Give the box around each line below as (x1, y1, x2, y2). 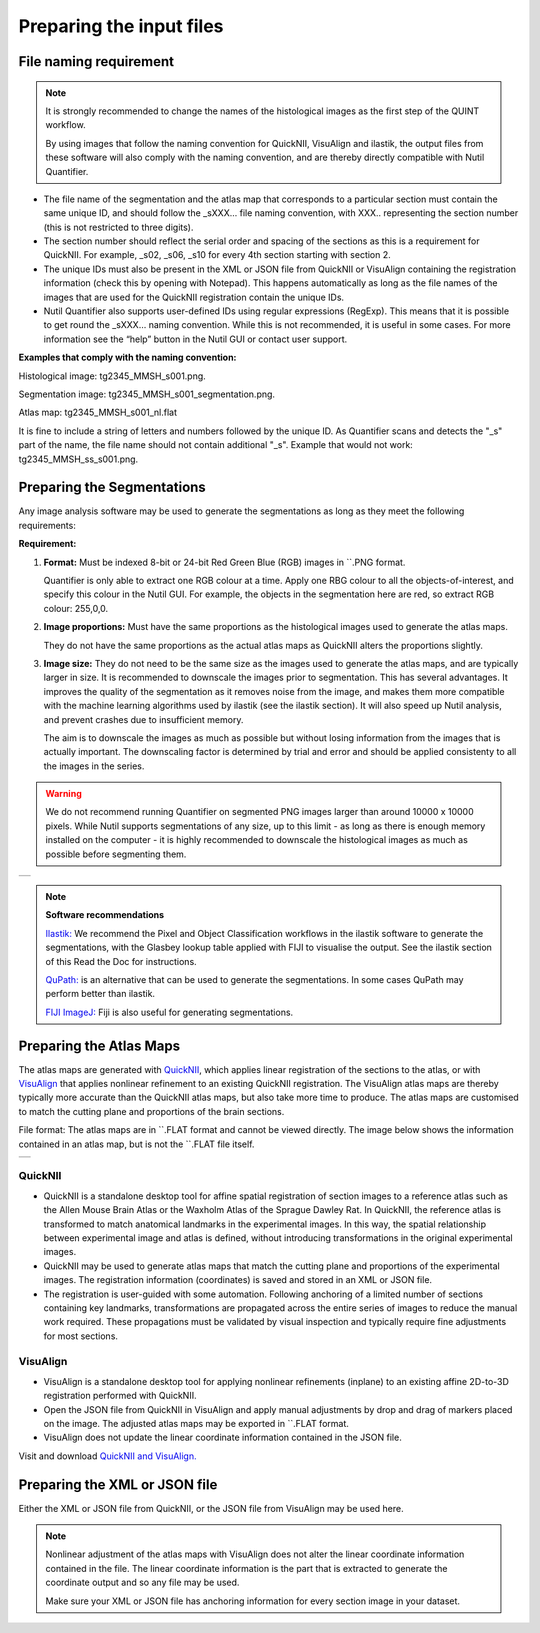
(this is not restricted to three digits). (43, 221, 194, 233)
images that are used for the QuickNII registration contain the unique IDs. (43, 291, 345, 303)
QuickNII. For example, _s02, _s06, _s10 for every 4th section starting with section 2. (43, 249, 392, 261)
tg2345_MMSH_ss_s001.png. (18, 453, 139, 465)
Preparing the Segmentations (18, 479, 207, 496)
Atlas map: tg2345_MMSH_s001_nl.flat (18, 406, 178, 419)
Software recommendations (45, 909, 165, 921)
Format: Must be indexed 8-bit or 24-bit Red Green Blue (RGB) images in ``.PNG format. (43, 556, 406, 568)
